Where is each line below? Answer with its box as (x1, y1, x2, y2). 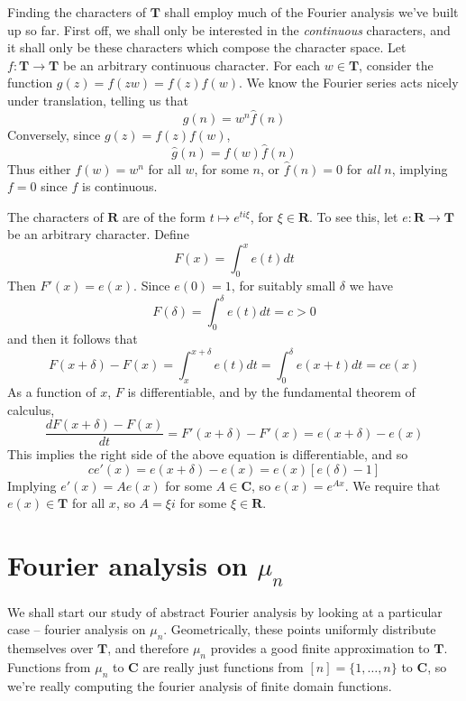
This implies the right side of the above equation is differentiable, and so (7, 445, 408, 464)
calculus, (7, 400, 55, 419)
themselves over (7, 639, 94, 657)
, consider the (359, 55, 434, 74)
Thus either (7, 159, 71, 178)
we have (349, 276, 393, 295)
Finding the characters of (7, 3, 146, 21)
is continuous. (82, 177, 158, 196)
